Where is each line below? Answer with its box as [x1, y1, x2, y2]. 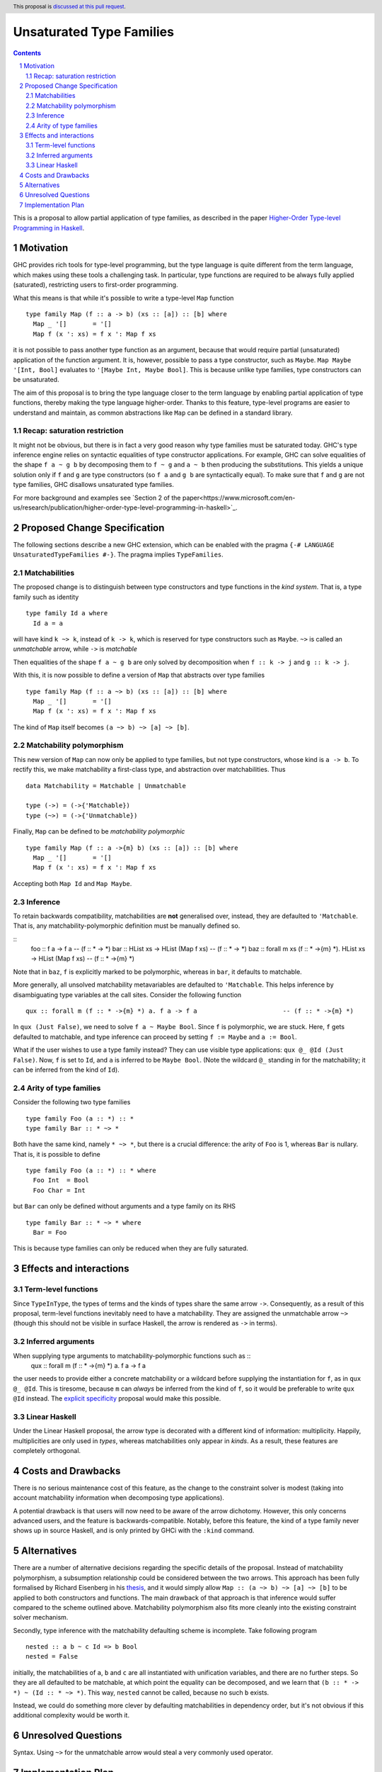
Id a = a [33, 619, 64, 627]
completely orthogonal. [13, 1446, 81, 1454]
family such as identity [13, 593, 79, 601]
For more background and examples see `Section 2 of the [13, 493, 181, 502]
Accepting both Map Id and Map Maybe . [13, 879, 132, 887]
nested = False [25, 1652, 79, 1661]
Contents [13, 48, 42, 57]
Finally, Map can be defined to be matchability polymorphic [13, 827, 185, 836]
